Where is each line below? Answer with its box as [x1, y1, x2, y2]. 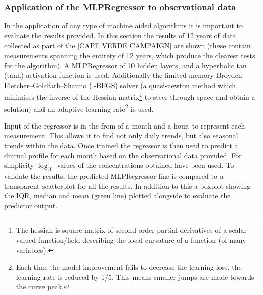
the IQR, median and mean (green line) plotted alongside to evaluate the [4, 190, 231, 201]
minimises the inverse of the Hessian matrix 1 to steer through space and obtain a [4, 90, 255, 102]
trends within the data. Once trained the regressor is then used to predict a [4, 140, 238, 151]
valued [16, 235, 36, 245]
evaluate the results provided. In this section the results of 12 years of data [4, 30, 236, 40]
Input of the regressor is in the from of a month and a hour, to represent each [4, 120, 245, 131]
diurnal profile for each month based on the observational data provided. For [4, 150, 242, 160]
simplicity [4, 160, 34, 171]
